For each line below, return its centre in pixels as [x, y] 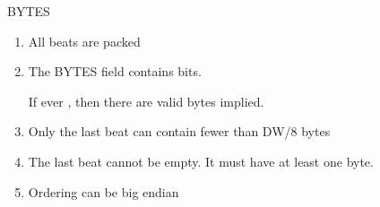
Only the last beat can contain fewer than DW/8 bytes [179, 131]
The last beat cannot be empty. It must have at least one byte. [201, 161]
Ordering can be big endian [104, 191]
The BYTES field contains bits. [115, 71]
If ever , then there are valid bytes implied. [146, 101]
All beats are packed [84, 41]
